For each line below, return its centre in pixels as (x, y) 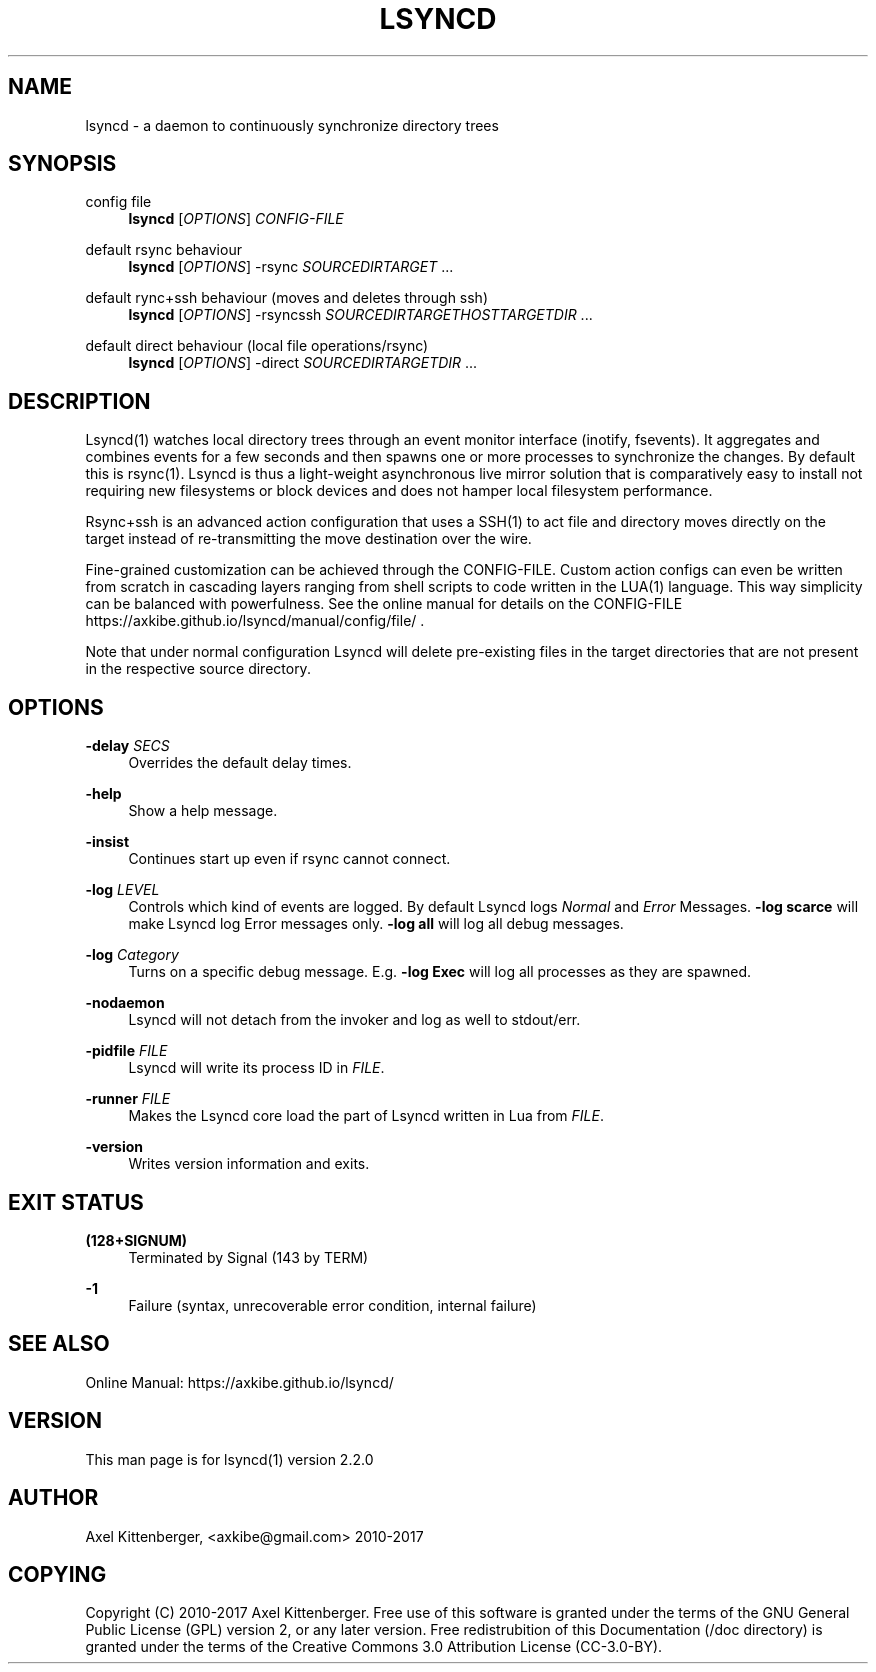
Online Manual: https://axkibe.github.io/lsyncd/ (239, 1382)
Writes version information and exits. (249, 1164)
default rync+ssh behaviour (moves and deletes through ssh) (287, 298)
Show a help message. (203, 811)
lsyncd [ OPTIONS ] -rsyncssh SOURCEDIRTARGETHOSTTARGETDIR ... (360, 315)
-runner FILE (128, 1099)
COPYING (57, 1574)
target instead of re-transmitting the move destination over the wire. (308, 539)
